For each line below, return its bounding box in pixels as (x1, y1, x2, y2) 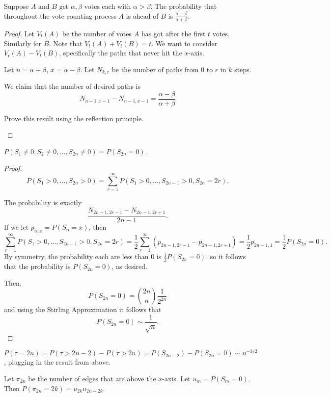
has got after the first (141, 28, 206, 38)
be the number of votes (62, 28, 132, 38)
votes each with (84, 1, 131, 11)
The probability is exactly (4, 197, 82, 208)
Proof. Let (4, 28, 34, 38)
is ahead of (126, 10, 159, 21)
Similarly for (4, 38, 42, 48)
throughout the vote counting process (4, 10, 116, 21)
